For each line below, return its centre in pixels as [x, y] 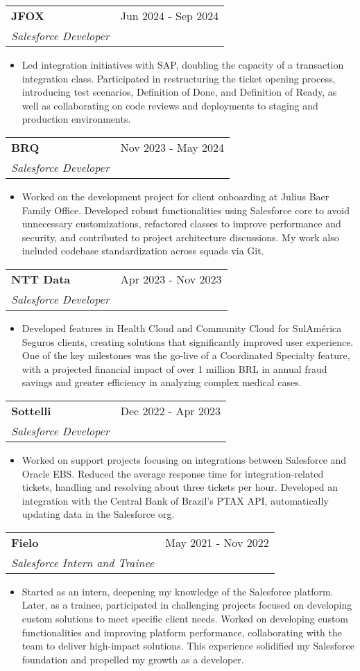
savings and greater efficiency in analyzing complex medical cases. [162, 382]
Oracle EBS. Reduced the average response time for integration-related [173, 473]
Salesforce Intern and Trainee [83, 562]
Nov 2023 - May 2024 [172, 147]
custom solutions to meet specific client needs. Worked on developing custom [185, 619]
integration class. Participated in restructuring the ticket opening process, [179, 78]
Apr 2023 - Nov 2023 [171, 279]
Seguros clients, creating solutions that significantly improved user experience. [188, 341]
